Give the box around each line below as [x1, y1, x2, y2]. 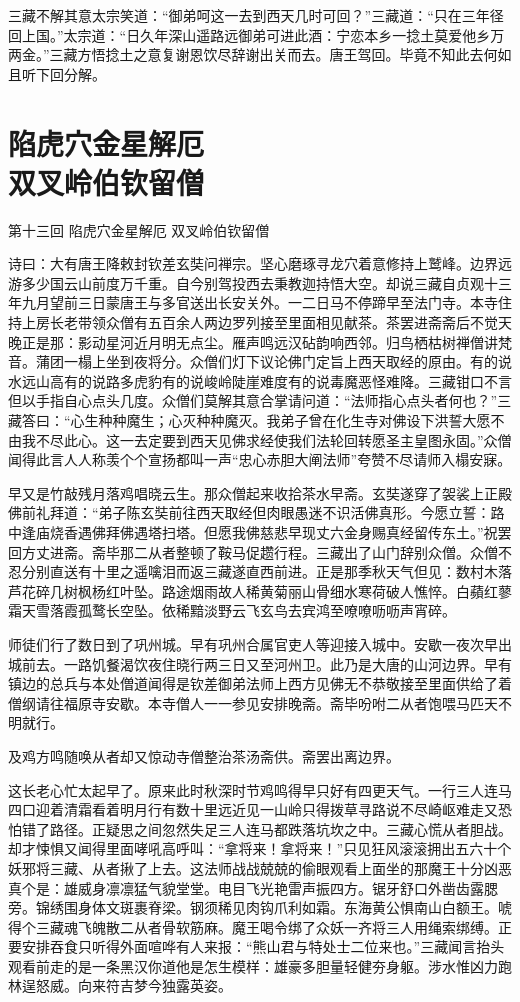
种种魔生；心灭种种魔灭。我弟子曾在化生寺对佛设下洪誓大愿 [98, 410, 491, 431]
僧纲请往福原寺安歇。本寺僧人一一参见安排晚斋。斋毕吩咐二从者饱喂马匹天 [8, 692, 498, 713]
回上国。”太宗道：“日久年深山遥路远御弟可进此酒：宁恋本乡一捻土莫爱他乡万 [8, 24, 505, 45]
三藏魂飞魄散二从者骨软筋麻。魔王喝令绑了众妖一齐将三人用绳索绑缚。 [35, 916, 498, 937]
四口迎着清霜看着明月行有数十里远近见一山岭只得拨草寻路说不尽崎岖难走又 [8, 799, 498, 820]
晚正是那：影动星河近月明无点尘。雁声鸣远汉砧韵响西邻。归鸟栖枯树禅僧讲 [8, 331, 498, 352]
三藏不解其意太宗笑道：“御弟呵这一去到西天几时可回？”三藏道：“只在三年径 [8, 5, 504, 25]
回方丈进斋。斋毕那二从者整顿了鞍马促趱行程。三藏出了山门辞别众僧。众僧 [8, 541, 498, 562]
